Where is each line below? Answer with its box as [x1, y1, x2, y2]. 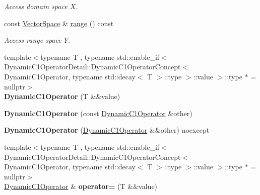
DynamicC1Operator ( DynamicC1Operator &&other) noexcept [4, 125, 210, 135]
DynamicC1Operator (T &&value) [4, 91, 120, 102]
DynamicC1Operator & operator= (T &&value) [4, 181, 158, 191]
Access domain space [4, 1, 68, 11]
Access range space [4, 35, 61, 45]
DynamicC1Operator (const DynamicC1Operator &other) [4, 108, 192, 118]
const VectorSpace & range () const [4, 18, 114, 28]
